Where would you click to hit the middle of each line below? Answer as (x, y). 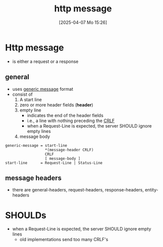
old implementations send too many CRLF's (64, 240)
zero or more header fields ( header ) (56, 105)
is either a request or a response (45, 61)
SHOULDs (26, 215)
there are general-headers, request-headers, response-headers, (78, 190)
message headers (33, 178)
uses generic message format (43, 89)
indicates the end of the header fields (65, 115)
